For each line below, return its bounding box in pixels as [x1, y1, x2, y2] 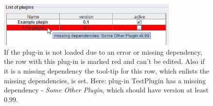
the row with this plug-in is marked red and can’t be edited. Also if [4, 56, 205, 66]
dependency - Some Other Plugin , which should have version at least [4, 85, 209, 95]
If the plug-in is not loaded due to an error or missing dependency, [4, 46, 202, 57]
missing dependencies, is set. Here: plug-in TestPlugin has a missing [4, 75, 206, 85]
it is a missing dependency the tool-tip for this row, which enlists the [4, 65, 210, 76]
